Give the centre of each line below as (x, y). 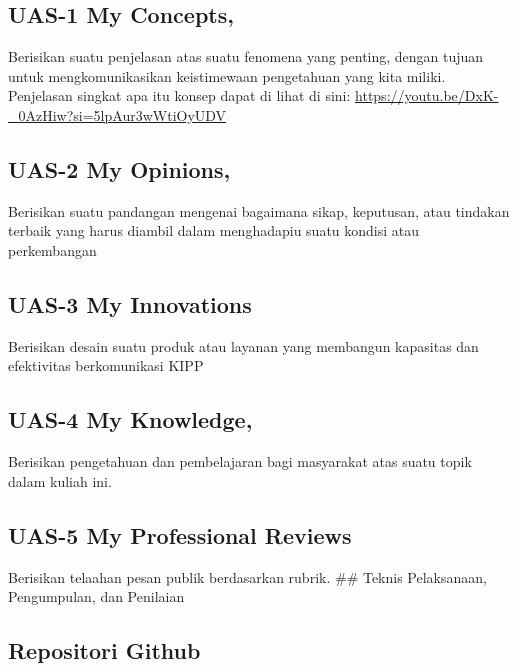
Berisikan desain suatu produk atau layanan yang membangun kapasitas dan (243, 345)
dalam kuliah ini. (60, 480)
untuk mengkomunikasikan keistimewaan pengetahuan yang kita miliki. (227, 75)
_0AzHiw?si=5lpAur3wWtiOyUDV (117, 114)
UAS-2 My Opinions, (119, 168)
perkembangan (52, 249)
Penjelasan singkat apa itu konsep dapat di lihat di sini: (179, 95)
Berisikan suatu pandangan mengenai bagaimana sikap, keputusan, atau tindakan (259, 210)
